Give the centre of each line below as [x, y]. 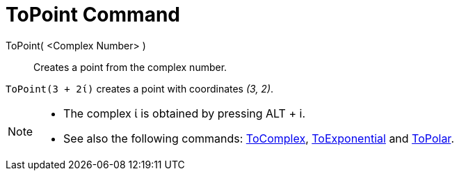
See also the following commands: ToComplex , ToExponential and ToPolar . [259, 138]
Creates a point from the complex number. [130, 67]
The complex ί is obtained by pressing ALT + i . [185, 113]
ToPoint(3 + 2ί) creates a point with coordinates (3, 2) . [140, 88]
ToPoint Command [93, 15]
